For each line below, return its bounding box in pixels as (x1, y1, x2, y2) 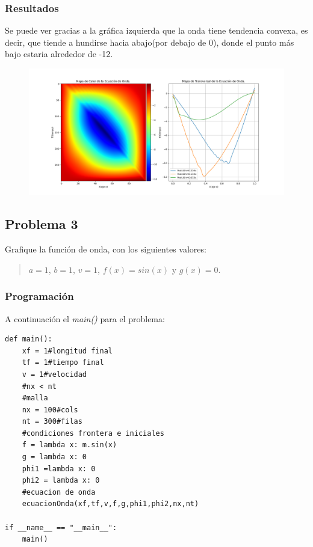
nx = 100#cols (22, 405, 78, 414)
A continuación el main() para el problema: (5, 312, 165, 325)
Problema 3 (5, 215, 78, 233)
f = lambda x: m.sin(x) (22, 441, 117, 450)
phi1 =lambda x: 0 (22, 464, 96, 473)
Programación (5, 289, 74, 304)
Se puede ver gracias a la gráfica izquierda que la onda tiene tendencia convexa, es (5, 24, 308, 37)
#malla (22, 394, 48, 403)
